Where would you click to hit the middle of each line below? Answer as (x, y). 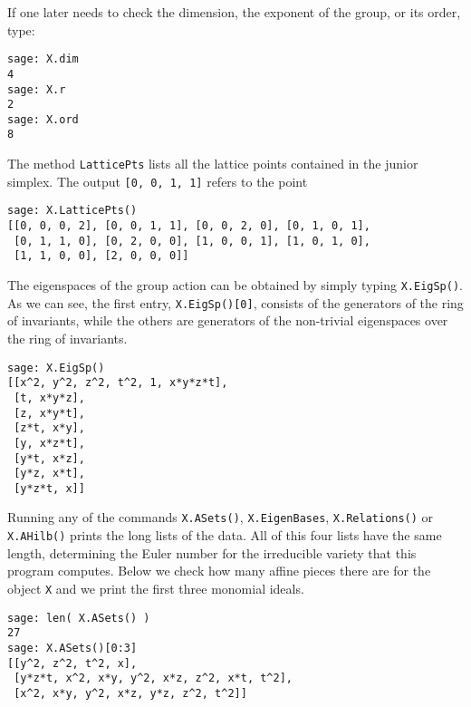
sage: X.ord (43, 119)
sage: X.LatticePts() (72, 211)
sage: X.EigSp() (56, 368)
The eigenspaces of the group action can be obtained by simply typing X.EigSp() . (235, 285)
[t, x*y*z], (49, 397)
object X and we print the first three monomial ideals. (156, 588)
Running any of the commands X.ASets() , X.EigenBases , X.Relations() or (221, 517)
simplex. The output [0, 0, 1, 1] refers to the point (158, 181)
